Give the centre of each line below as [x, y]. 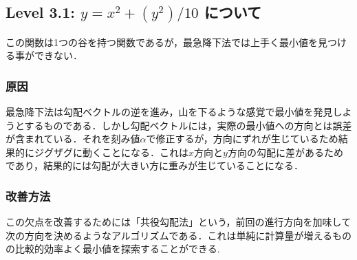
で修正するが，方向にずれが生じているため [242, 139]
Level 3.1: [41, 12]
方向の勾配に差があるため [285, 152]
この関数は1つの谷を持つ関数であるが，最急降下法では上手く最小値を [162, 42]
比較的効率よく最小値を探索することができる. [117, 249]
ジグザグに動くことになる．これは [111, 152]
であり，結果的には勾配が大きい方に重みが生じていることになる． [154, 165]
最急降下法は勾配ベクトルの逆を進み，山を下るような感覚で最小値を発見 [169, 111]
